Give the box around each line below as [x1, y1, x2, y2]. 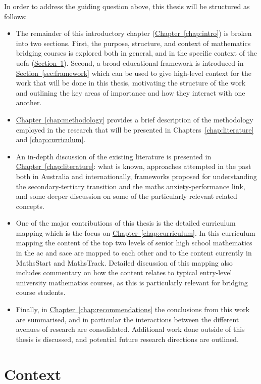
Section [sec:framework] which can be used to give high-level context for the [16, 67, 251, 78]
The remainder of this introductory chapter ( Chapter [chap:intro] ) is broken [16, 28, 252, 38]
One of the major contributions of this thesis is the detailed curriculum [16, 218, 236, 228]
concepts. [16, 200, 44, 211]
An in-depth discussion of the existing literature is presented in [16, 151, 212, 161]
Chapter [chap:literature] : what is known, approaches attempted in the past [16, 161, 251, 172]
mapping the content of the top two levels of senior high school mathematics [16, 237, 252, 248]
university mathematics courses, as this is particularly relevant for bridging [16, 277, 248, 287]
